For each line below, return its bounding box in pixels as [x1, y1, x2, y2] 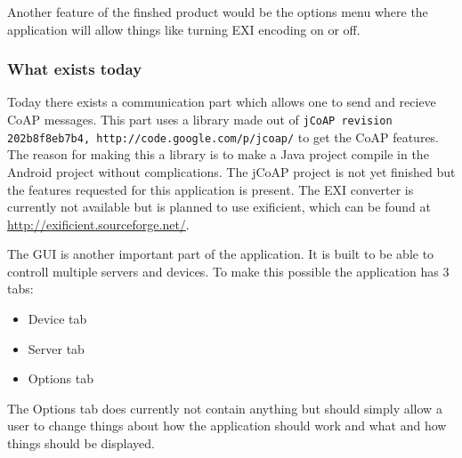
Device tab [28, 309, 87, 328]
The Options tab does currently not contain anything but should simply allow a [7, 398, 442, 417]
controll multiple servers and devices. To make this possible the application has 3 [7, 261, 450, 280]
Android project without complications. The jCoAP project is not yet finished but [7, 162, 456, 181]
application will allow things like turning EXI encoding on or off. [7, 20, 361, 38]
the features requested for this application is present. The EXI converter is [7, 180, 414, 198]
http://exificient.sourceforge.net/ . [7, 214, 190, 233]
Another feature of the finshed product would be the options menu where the [7, 3, 428, 20]
